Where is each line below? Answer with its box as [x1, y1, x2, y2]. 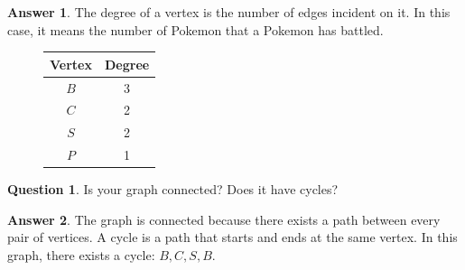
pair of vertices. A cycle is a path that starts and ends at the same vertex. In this [7, 228, 458, 247]
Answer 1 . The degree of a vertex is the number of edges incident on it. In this [7, 3, 451, 21]
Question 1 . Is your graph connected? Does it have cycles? [7, 180, 339, 199]
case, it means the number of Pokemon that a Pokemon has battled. [7, 20, 384, 39]
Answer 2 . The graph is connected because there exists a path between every [7, 209, 441, 228]
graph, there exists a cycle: [7, 245, 155, 264]
